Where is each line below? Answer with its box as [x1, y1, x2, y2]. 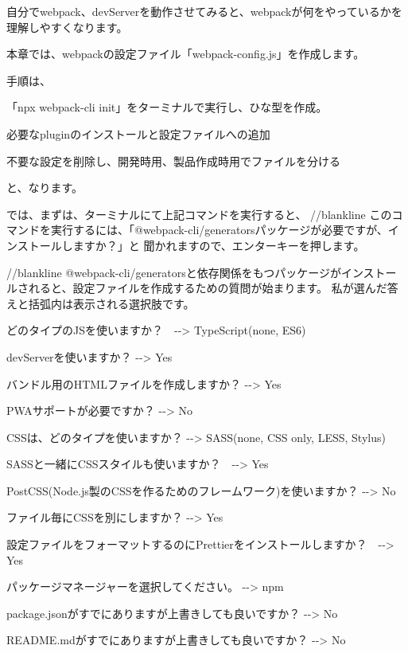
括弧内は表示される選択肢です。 [28, 295, 195, 311]
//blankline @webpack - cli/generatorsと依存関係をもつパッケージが [6, 264, 341, 280]
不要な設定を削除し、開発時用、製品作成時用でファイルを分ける [6, 152, 340, 169]
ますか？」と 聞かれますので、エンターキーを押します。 [72, 237, 365, 253]
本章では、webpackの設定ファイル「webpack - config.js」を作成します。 [6, 45, 365, 62]
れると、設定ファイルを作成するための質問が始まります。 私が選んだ [28, 280, 387, 296]
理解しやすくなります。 [6, 18, 128, 35]
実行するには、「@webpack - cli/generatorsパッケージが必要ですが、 [50, 221, 388, 238]
